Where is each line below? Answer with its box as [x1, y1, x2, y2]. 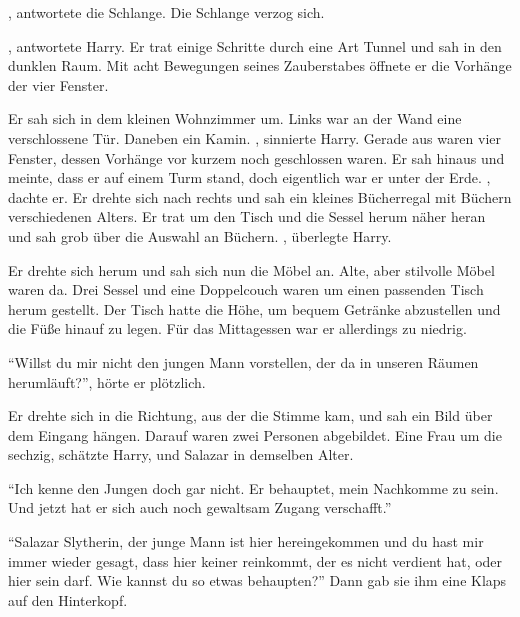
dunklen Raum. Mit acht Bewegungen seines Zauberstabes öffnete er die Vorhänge [8, 55, 512, 76]
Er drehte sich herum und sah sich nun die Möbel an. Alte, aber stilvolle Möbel [8, 259, 495, 280]
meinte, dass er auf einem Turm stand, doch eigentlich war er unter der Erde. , [8, 167, 491, 188]
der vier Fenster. [8, 74, 109, 95]
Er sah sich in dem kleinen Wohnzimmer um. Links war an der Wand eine [8, 108, 462, 129]
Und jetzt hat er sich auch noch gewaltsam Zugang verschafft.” [8, 497, 392, 518]
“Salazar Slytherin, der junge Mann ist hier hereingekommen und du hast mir [8, 531, 484, 552]
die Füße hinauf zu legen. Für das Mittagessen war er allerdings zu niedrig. [8, 318, 467, 339]
